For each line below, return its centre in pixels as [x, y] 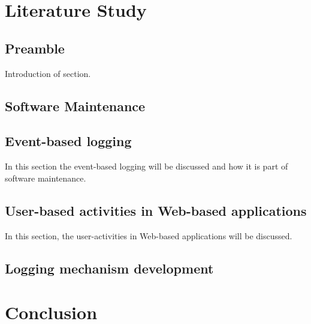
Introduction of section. [48, 73]
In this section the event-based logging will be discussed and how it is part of [147, 166]
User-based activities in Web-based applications [156, 210]
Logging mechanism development [109, 268]
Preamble [35, 48]
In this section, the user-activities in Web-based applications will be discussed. [149, 235]
